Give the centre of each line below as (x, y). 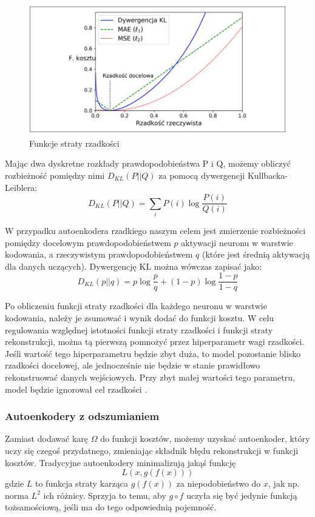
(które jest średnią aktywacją (256, 254)
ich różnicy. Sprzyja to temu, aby (105, 495)
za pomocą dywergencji (202, 175)
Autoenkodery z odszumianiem (82, 416)
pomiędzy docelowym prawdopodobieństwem (88, 242)
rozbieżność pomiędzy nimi (55, 175)
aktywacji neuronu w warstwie (237, 242)
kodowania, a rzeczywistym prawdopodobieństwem (99, 254)
